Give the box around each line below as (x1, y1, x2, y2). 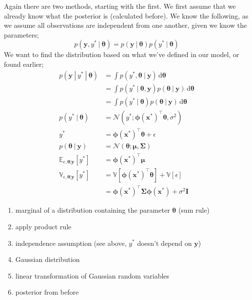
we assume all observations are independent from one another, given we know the (4, 20, 247, 30)
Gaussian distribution (15, 254, 80, 264)
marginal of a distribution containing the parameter (15, 205, 170, 215)
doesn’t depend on (137, 238, 192, 248)
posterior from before (15, 287, 79, 297)
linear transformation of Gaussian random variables (15, 270, 170, 280)
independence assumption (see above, (15, 238, 127, 248)
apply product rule (15, 221, 72, 231)
